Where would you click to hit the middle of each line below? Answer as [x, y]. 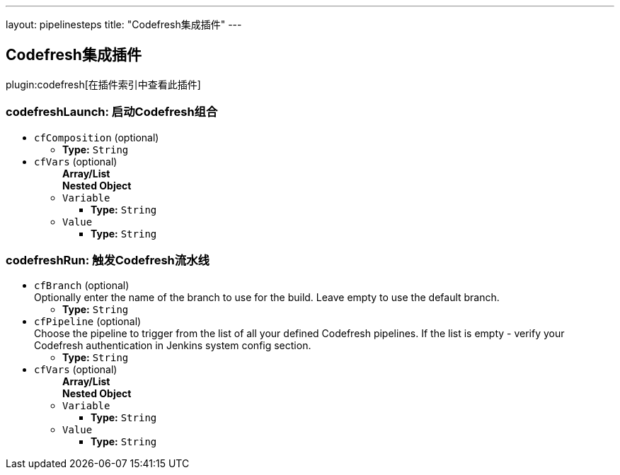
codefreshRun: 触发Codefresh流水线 [108, 260]
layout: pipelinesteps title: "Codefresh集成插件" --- [124, 24]
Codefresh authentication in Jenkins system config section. [173, 346]
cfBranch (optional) [82, 286]
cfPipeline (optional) [88, 322]
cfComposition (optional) [97, 137]
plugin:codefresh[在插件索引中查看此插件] [103, 84]
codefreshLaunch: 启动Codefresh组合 [112, 112]
